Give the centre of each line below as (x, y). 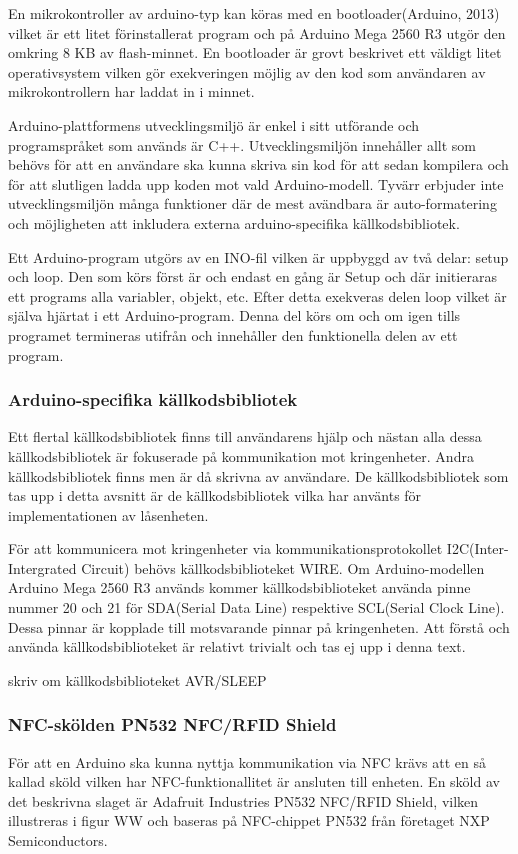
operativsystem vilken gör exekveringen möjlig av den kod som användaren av (247, 71)
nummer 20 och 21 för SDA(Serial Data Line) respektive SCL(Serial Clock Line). (256, 607)
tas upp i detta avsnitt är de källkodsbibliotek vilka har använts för (215, 495)
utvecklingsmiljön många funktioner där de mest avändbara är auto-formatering (252, 203)
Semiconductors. (58, 840)
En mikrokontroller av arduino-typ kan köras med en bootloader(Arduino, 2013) (254, 13)
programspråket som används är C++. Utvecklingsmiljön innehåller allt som (242, 144)
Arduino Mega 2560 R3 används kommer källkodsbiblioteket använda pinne (239, 587)
